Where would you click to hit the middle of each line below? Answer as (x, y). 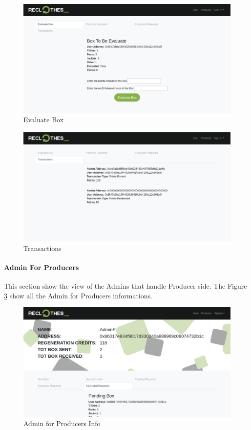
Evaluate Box (44, 120)
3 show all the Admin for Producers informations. (78, 295)
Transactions (42, 248)
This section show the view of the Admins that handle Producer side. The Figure (125, 285)
